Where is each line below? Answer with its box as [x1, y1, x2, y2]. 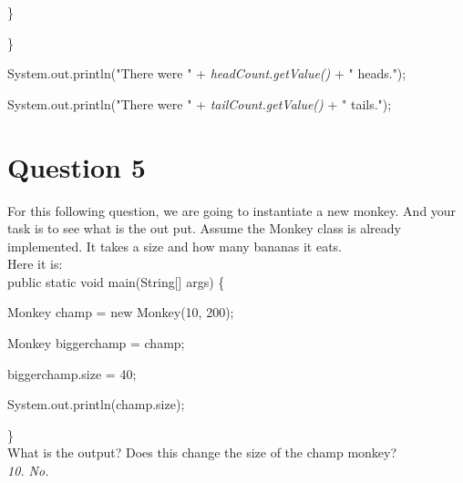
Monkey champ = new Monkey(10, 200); [7, 303, 234, 322]
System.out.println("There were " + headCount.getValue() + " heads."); [7, 64, 406, 83]
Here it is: [7, 254, 63, 273]
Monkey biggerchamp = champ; [7, 334, 185, 353]
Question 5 [7, 148, 146, 185]
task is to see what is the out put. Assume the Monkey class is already [7, 219, 401, 238]
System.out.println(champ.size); [7, 395, 185, 414]
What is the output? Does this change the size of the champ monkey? [7, 443, 397, 462]
